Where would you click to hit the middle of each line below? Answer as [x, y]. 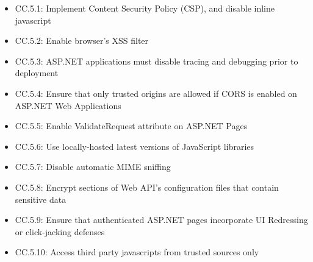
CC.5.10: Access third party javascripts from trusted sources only [137, 252]
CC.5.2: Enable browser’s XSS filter [82, 41]
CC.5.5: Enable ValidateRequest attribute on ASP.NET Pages [131, 126]
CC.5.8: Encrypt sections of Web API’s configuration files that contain [147, 187]
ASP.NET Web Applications [68, 105]
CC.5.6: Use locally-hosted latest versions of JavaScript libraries [135, 146]
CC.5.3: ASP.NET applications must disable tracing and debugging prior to [156, 61]
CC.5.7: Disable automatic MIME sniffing [93, 167]
